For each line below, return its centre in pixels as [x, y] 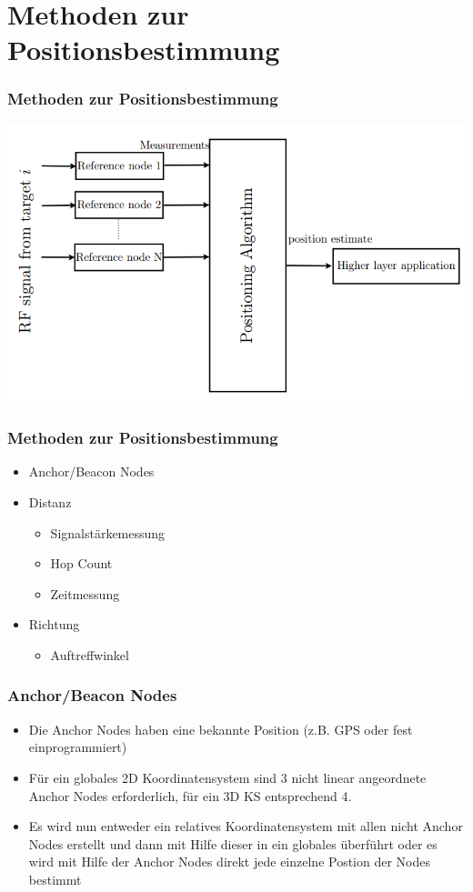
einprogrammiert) [78, 747]
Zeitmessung [85, 593]
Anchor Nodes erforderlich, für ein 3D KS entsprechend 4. [190, 795]
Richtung [54, 624]
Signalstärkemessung [108, 532]
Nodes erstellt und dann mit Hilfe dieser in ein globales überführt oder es [233, 843]
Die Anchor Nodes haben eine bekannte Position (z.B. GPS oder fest [221, 729]
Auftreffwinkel [90, 654]
